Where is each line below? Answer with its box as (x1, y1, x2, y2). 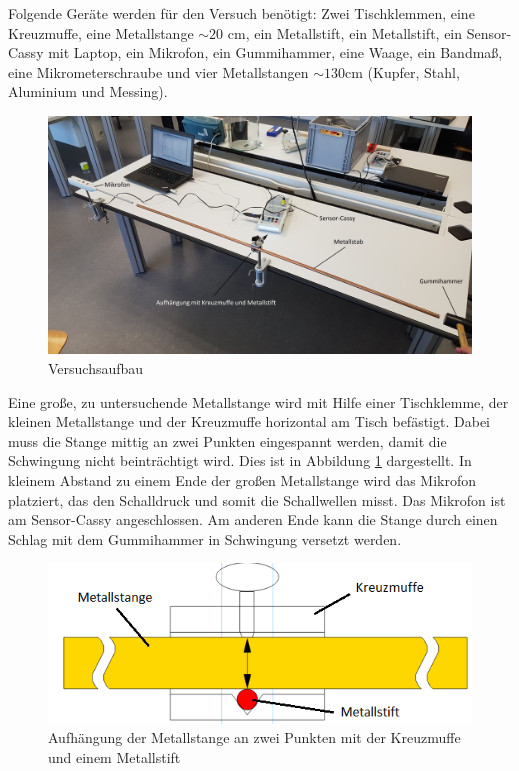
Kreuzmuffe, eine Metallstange (8, 22, 194, 43)
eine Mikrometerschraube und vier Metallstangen (8, 61, 309, 82)
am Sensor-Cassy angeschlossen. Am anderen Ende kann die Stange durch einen (8, 509, 498, 530)
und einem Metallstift (48, 746, 181, 767)
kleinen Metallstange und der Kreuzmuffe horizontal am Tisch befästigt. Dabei (8, 411, 490, 432)
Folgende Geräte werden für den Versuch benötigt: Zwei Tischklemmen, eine (8, 3, 475, 23)
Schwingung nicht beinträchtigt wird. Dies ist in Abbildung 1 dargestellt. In (8, 450, 472, 471)
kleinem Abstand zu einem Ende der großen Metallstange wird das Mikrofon (8, 470, 477, 491)
